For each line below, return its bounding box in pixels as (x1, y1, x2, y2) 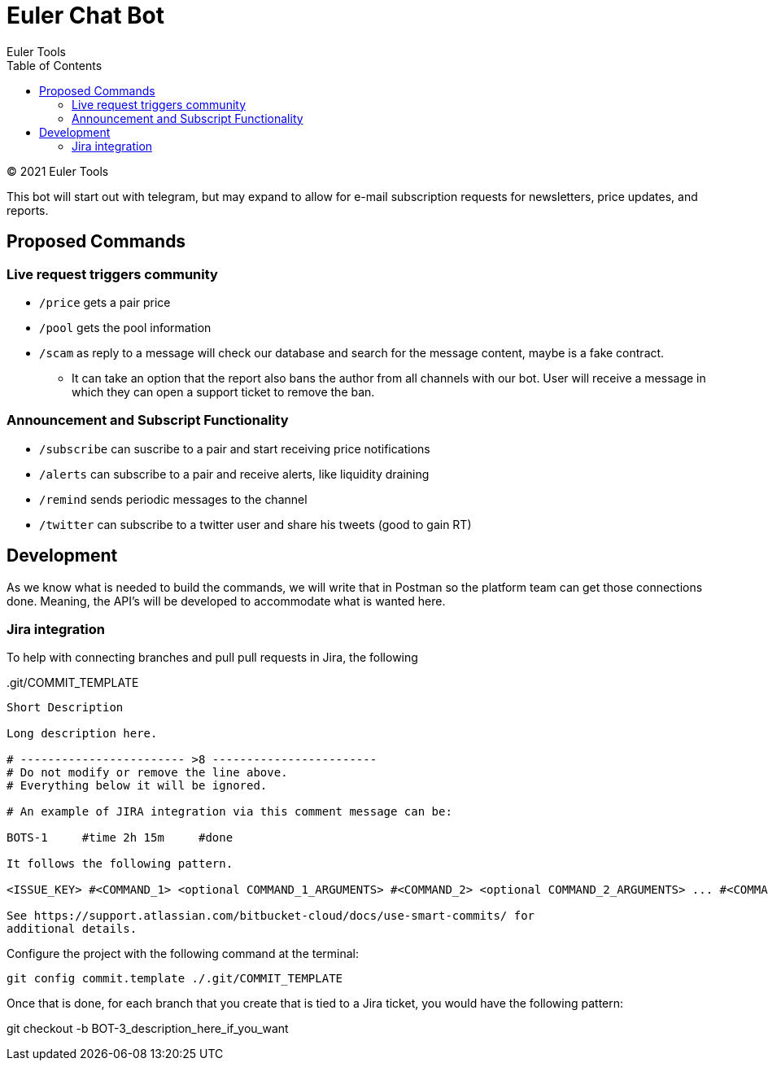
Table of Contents (7, 58, 103, 72)
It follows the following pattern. (7, 857, 233, 871)
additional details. (7, 922, 137, 936)
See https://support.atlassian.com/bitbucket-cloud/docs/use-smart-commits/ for (7, 909, 535, 923)
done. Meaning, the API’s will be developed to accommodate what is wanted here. (7, 593, 446, 608)
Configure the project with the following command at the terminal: (7, 947, 360, 961)
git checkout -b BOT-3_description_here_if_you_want (7, 1021, 289, 1036)
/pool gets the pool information (39, 320, 212, 335)
